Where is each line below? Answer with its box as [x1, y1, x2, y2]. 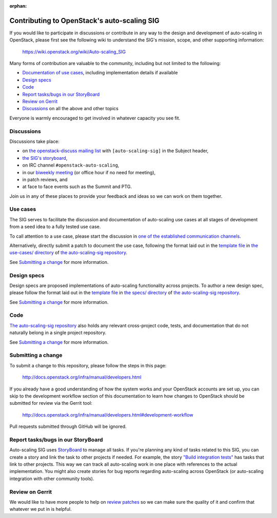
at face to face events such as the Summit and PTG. [22, 183, 132, 190]
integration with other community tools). [9, 475, 94, 482]
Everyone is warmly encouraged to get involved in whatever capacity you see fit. [9, 115, 181, 121]
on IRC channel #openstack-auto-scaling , [22, 162, 120, 169]
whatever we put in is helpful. [9, 506, 72, 512]
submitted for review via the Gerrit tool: [9, 400, 92, 406]
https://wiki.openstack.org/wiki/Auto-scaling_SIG [22, 49, 126, 55]
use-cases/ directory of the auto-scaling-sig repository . [9, 250, 128, 256]
